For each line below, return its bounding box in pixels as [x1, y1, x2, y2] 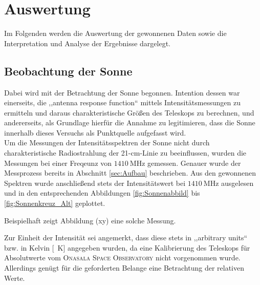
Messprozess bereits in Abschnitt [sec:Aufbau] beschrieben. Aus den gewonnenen [4, 167, 256, 178]
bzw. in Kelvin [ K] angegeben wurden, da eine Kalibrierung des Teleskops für [4, 242, 250, 253]
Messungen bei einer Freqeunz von [4, 157, 112, 168]
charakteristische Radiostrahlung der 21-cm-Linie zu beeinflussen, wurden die [4, 147, 247, 158]
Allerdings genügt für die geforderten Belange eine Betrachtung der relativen [4, 262, 244, 273]
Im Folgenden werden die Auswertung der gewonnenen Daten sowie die [4, 28, 227, 39]
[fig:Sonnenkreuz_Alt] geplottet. [4, 198, 105, 208]
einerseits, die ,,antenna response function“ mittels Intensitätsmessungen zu [4, 97, 241, 108]
